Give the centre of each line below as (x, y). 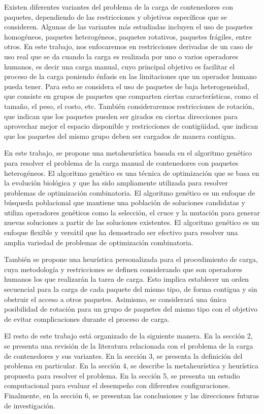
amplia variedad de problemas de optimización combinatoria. (99, 242)
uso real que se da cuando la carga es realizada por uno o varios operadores (121, 56)
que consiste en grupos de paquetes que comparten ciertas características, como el (131, 96)
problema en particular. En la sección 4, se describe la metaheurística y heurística (131, 366)
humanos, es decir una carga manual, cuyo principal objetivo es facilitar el (120, 66)
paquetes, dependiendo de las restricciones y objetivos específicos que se (115, 16)
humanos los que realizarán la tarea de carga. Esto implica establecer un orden (127, 279)
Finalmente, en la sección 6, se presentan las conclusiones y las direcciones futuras (132, 395)
